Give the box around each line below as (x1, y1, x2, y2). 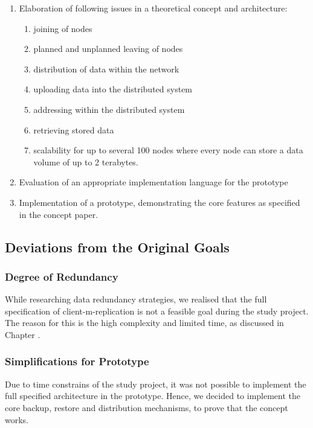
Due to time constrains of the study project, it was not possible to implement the (5, 377, 306, 390)
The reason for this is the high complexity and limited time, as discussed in (5, 316, 284, 329)
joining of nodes (33, 22, 92, 34)
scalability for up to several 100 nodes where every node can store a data (33, 144, 303, 156)
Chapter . (5, 328, 40, 340)
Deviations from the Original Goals (5, 237, 230, 256)
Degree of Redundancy (5, 269, 118, 284)
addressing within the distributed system (33, 103, 185, 115)
